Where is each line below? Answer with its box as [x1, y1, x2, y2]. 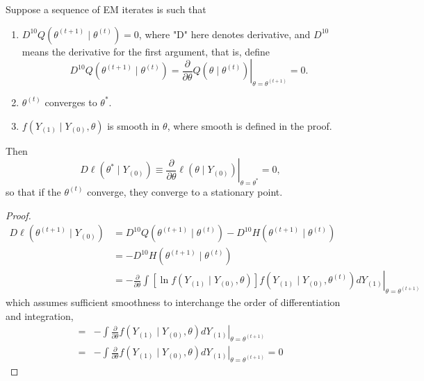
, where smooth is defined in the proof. [167, 118, 332, 133]
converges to [44, 94, 97, 109]
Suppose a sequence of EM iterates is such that [6, 2, 206, 16]
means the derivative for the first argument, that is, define [22, 44, 270, 58]
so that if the [6, 184, 61, 198]
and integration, [6, 308, 74, 323]
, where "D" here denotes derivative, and [138, 26, 311, 41]
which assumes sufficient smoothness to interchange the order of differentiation [6, 295, 341, 310]
